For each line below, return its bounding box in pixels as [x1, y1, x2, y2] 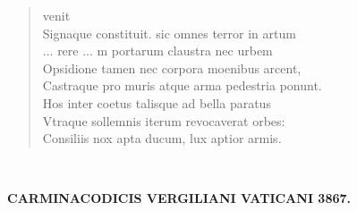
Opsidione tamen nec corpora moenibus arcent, [42, 58, 302, 77]
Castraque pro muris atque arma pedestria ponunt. [42, 76, 322, 95]
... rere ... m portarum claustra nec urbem [42, 41, 273, 60]
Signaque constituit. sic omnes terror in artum [42, 23, 296, 42]
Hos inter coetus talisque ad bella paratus [42, 93, 271, 112]
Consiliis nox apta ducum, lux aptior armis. [42, 129, 282, 148]
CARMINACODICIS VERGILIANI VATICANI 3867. [7, 189, 352, 207]
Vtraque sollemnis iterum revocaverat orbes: [42, 111, 285, 130]
